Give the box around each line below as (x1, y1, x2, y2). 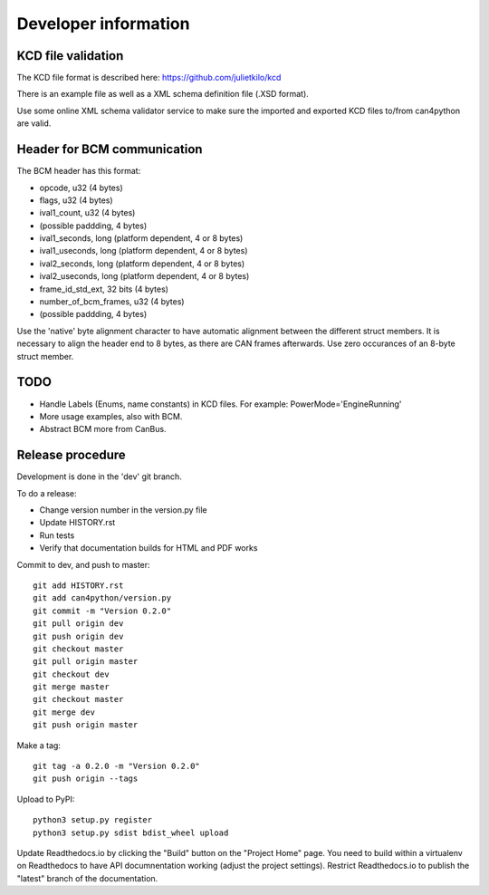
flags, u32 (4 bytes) (39, 195, 113, 206)
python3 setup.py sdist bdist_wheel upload (33, 827, 229, 838)
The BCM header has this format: (16, 166, 141, 177)
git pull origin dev (33, 619, 124, 629)
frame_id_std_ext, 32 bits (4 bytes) (39, 284, 169, 294)
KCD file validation (16, 48, 124, 63)
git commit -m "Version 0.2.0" (33, 605, 172, 616)
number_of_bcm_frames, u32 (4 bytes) (39, 296, 185, 307)
